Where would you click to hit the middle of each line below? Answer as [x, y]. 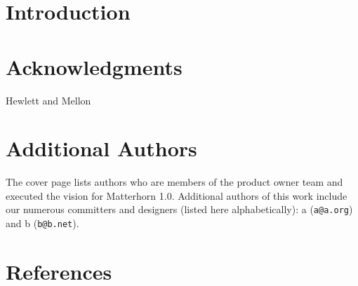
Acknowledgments [94, 66]
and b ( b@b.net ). [42, 223]
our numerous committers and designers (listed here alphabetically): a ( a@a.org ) [179, 209]
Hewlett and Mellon [48, 100]
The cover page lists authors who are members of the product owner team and [174, 182]
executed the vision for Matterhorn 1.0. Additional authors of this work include [177, 195]
